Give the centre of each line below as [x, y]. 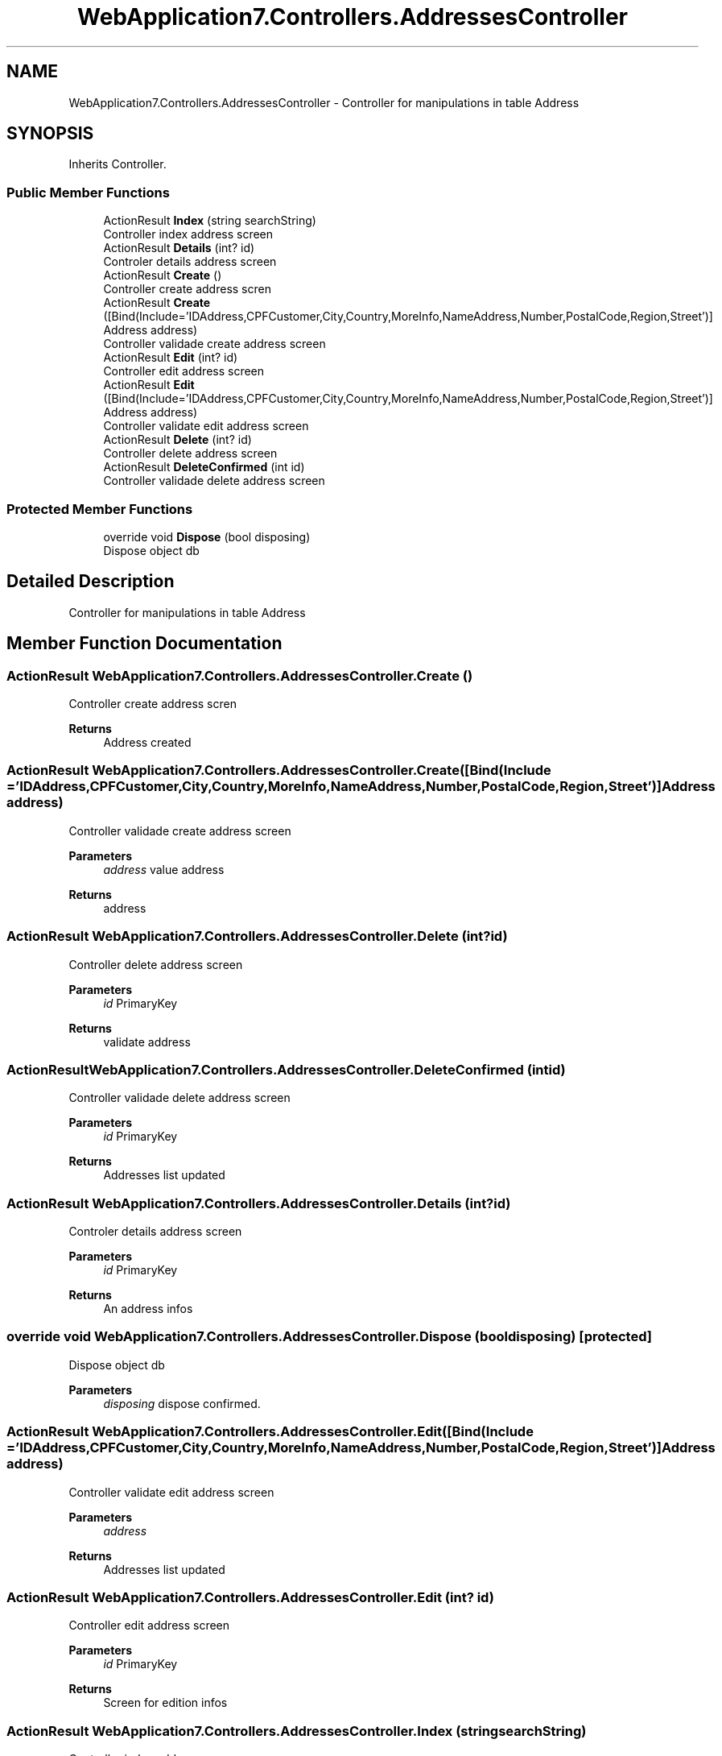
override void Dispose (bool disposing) [207, 536]
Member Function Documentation [144, 644]
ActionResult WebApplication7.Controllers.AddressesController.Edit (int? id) [250, 1597]
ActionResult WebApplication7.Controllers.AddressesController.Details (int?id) [259, 1203]
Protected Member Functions [100, 509]
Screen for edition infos [165, 1703]
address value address [164, 869]
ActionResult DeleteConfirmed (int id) [204, 467]
